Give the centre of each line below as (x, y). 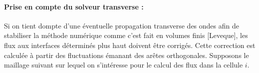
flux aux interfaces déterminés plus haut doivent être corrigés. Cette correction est (130, 45)
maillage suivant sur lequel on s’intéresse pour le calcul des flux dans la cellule (124, 65)
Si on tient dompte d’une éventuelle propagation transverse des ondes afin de (122, 25)
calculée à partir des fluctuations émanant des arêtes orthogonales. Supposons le (127, 55)
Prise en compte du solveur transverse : (74, 6)
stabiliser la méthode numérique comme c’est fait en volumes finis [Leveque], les (126, 35)
